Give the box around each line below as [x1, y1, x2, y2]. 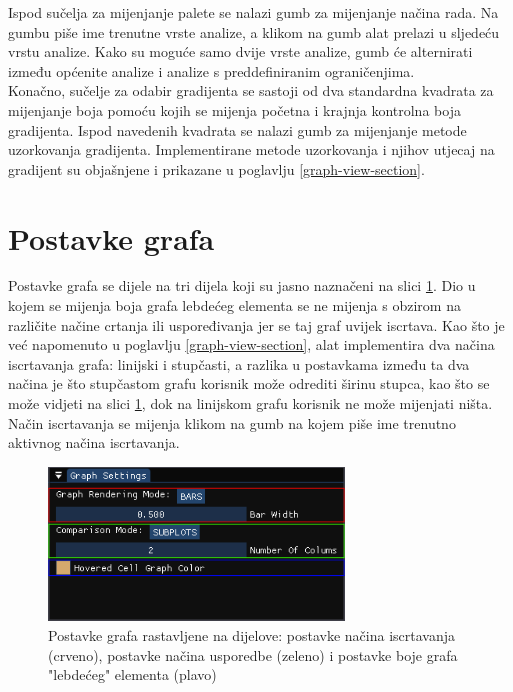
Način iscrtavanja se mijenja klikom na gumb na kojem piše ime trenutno [8, 412, 456, 433]
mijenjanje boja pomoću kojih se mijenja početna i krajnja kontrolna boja [8, 99, 461, 120]
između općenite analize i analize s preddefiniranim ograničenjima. [8, 60, 415, 81]
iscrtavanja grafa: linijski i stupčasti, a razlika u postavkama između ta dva [8, 353, 470, 374]
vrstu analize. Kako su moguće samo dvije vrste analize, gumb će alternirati [8, 41, 473, 62]
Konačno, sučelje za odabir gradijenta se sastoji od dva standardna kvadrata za [8, 80, 494, 101]
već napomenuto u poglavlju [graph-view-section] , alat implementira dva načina [8, 334, 495, 355]
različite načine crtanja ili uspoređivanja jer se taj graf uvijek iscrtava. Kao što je [8, 314, 505, 335]
